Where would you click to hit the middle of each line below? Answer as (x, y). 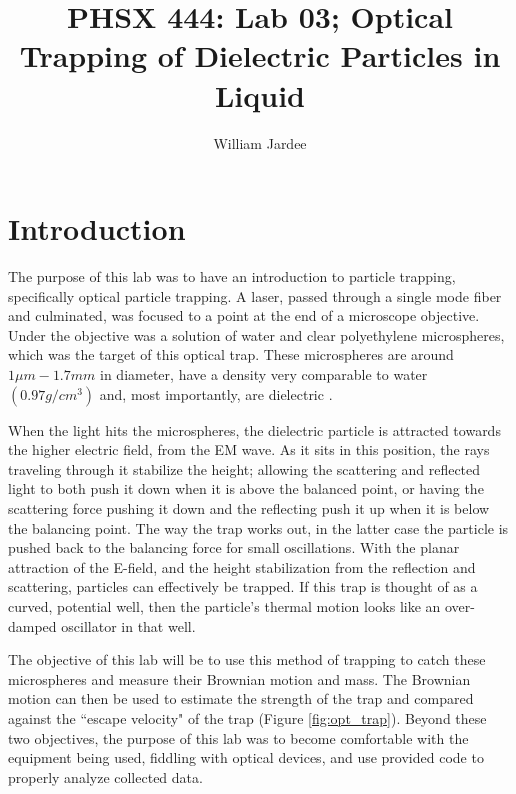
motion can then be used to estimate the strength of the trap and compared (241, 698)
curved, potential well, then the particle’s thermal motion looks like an (224, 605)
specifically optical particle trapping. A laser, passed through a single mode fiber (255, 295)
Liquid (260, 94)
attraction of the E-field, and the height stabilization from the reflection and (242, 566)
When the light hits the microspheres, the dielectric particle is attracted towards (254, 429)
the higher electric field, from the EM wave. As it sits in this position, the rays (249, 449)
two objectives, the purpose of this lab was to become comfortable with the (238, 737)
